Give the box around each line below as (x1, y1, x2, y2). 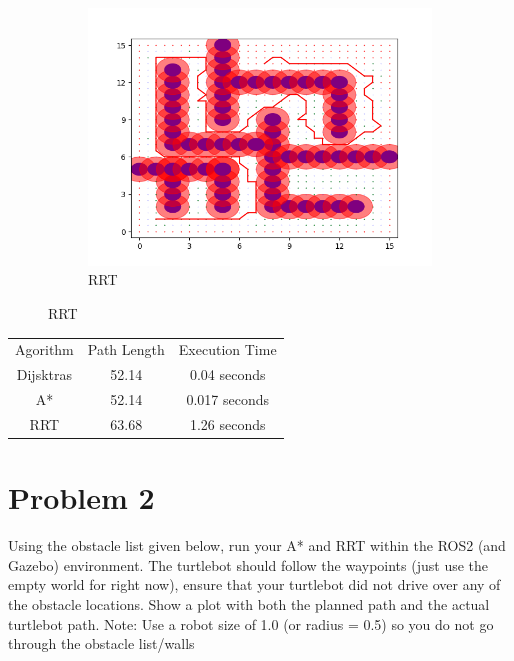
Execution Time (178, 339, 277, 360)
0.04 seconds (189, 364, 266, 385)
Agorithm (15, 339, 74, 360)
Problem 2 (8, 477, 155, 518)
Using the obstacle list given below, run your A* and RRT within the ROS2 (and (8, 535, 506, 556)
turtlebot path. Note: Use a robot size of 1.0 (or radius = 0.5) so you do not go (8, 613, 494, 634)
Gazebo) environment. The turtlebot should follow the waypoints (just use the (8, 554, 489, 575)
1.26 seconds (189, 413, 266, 434)
